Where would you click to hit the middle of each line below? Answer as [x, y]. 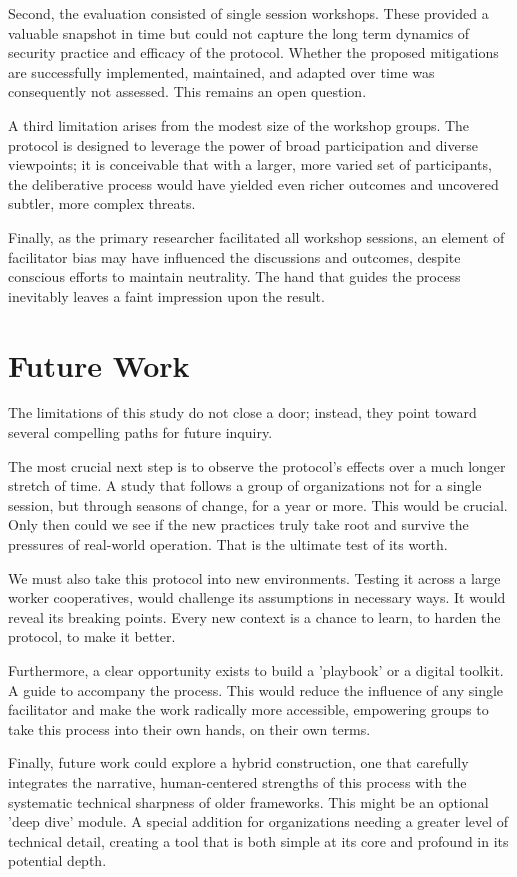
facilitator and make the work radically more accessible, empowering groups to [248, 709]
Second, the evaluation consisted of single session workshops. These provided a [248, 13]
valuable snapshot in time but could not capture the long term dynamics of [239, 32]
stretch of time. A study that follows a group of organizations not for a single [245, 485]
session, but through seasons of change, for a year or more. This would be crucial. [258, 504]
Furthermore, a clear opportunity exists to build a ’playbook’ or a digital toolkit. [256, 669]
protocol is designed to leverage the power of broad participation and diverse [243, 144]
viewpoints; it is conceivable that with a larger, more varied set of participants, [250, 164]
